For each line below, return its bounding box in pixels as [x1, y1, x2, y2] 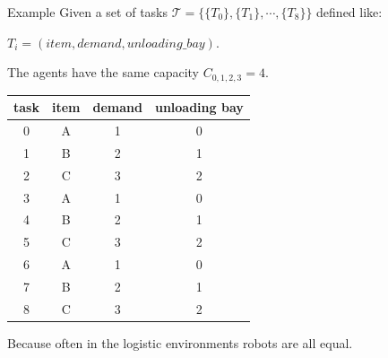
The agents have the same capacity [7, 63, 199, 82]
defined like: [316, 3, 383, 21]
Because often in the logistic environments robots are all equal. [7, 333, 353, 352]
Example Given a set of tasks [7, 3, 168, 21]
